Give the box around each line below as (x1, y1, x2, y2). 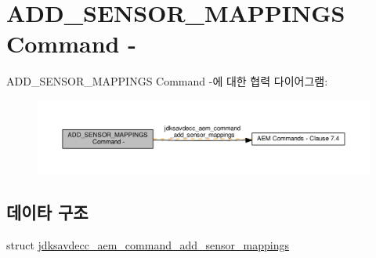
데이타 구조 (6, 199, 89, 223)
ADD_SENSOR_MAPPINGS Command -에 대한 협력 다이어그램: (6, 73, 328, 89)
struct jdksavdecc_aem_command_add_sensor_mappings (6, 236, 289, 253)
